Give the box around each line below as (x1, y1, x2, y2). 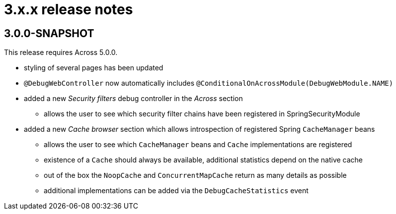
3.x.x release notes (4, 1, 133, 18)
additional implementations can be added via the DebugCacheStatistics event (44, 186, 309, 195)
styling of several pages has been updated (24, 63, 163, 72)
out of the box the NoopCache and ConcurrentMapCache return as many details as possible (44, 171, 347, 180)
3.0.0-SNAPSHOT (4, 27, 94, 40)
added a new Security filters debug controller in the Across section (24, 94, 243, 103)
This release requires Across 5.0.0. (4, 48, 118, 57)
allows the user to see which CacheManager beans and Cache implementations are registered (44, 140, 352, 149)
